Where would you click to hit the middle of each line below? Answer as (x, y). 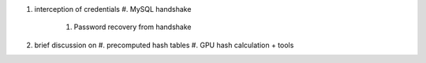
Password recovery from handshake (133, 27)
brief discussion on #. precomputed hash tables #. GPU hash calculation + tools (164, 45)
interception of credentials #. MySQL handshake (113, 9)
